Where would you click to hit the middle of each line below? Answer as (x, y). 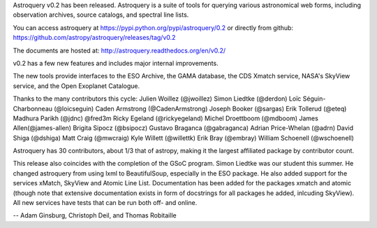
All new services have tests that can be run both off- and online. (105, 203)
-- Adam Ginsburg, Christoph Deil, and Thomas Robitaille (95, 215)
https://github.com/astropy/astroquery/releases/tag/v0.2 (94, 38)
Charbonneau (32, 108)
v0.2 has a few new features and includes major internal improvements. (116, 63)
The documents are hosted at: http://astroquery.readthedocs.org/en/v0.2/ (119, 50)
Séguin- (314, 99)
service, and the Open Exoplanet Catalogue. (76, 86)
